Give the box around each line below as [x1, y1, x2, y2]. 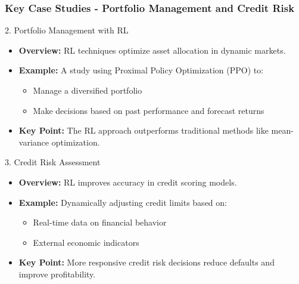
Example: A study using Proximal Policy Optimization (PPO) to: [18, 64, 264, 76]
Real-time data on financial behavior [33, 216, 167, 229]
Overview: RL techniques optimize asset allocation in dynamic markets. [18, 44, 286, 56]
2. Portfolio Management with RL [5, 24, 129, 36]
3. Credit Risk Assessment [5, 156, 101, 168]
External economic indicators [33, 236, 139, 248]
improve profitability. [18, 267, 96, 280]
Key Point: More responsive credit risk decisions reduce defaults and [18, 256, 275, 268]
